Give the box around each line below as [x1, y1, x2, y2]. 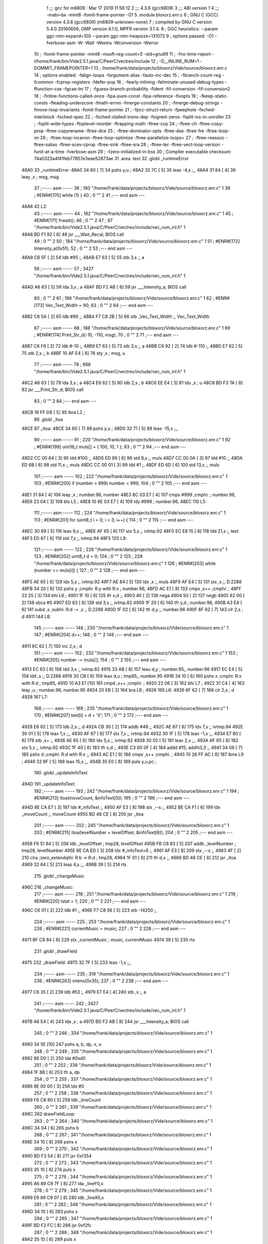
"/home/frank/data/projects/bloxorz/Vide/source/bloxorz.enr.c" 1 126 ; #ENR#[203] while [34, 560, 216, 566]
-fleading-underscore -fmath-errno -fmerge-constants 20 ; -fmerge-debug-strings [49, 100, 219, 106]
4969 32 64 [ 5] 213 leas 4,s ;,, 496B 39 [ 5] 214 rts [21, 861, 127, 868]
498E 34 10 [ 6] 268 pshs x [21, 1139, 77, 1144]
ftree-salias [34, 142, 58, 148]
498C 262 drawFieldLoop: [21, 1111, 75, 1117]
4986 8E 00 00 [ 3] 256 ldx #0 [21, 1083, 84, 1089]
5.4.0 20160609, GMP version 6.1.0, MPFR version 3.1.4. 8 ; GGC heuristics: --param [46, 26, 218, 32]
